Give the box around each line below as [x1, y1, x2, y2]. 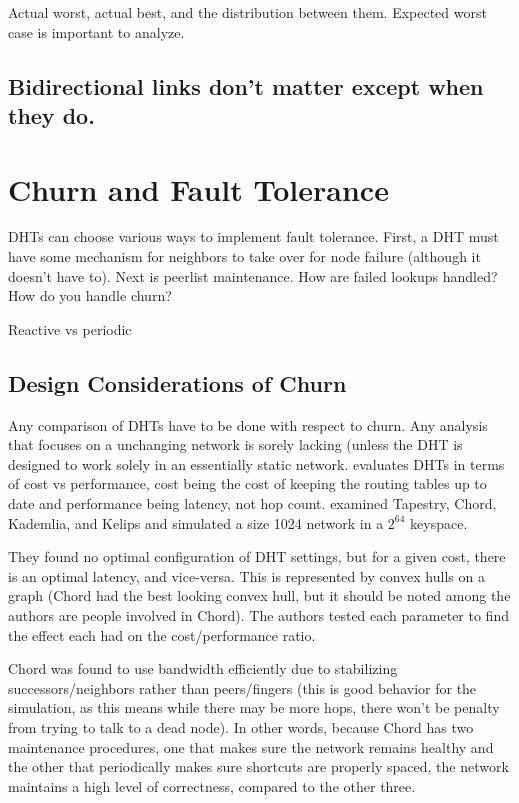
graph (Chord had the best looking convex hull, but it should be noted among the [8, 585, 511, 606]
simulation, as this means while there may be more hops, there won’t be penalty [8, 697, 500, 718]
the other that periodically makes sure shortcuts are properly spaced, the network [8, 756, 509, 777]
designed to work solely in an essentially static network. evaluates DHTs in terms [8, 453, 505, 474]
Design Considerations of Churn [8, 367, 347, 398]
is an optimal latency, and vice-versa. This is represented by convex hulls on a [8, 565, 485, 586]
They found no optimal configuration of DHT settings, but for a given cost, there [8, 546, 506, 567]
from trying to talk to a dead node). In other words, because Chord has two [8, 716, 474, 737]
